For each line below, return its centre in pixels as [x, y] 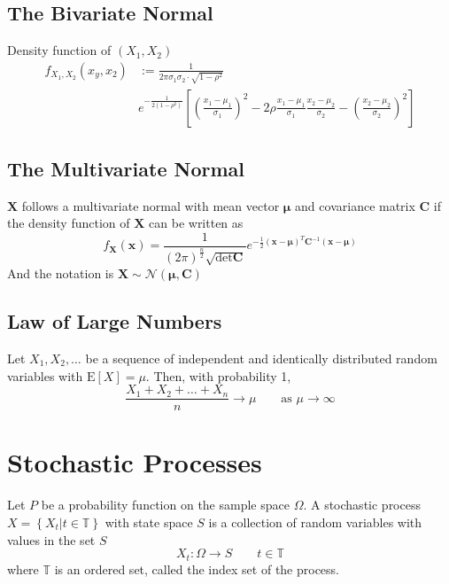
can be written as [196, 223]
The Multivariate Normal [126, 168]
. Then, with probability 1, [218, 375]
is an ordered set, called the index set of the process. [197, 568]
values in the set [51, 539]
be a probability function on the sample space [165, 505]
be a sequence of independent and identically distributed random [261, 358]
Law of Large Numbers [115, 321]
